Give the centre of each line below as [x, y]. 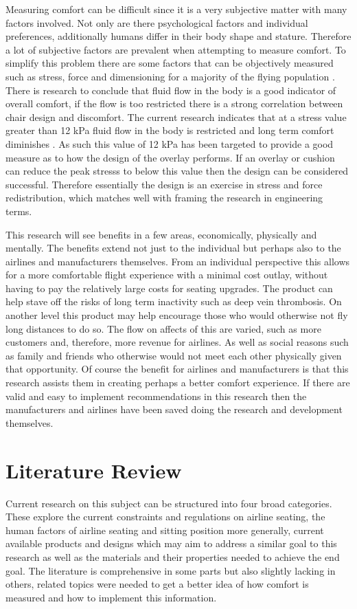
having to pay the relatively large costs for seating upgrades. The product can [169, 288]
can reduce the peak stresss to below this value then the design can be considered [177, 171]
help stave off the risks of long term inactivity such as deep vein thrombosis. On [174, 301]
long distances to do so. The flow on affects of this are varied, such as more [163, 328]
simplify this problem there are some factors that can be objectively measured [170, 63]
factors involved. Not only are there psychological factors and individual [157, 22]
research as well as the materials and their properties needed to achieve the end [173, 556]
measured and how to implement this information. [111, 597]
